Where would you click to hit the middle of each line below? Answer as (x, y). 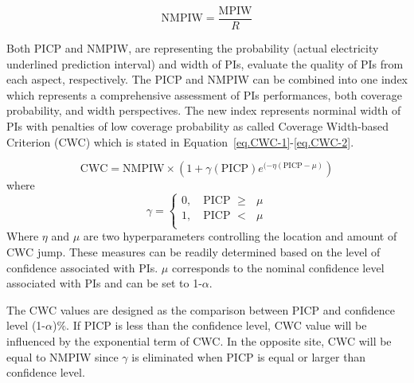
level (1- (26, 325)
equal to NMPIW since (62, 356)
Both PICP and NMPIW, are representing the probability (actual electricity (193, 48)
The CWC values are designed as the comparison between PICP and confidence (201, 309)
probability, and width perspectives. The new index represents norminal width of (204, 110)
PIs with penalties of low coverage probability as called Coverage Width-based (198, 126)
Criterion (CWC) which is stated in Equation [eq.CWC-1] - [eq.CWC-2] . (180, 141)
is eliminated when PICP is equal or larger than (249, 356)
